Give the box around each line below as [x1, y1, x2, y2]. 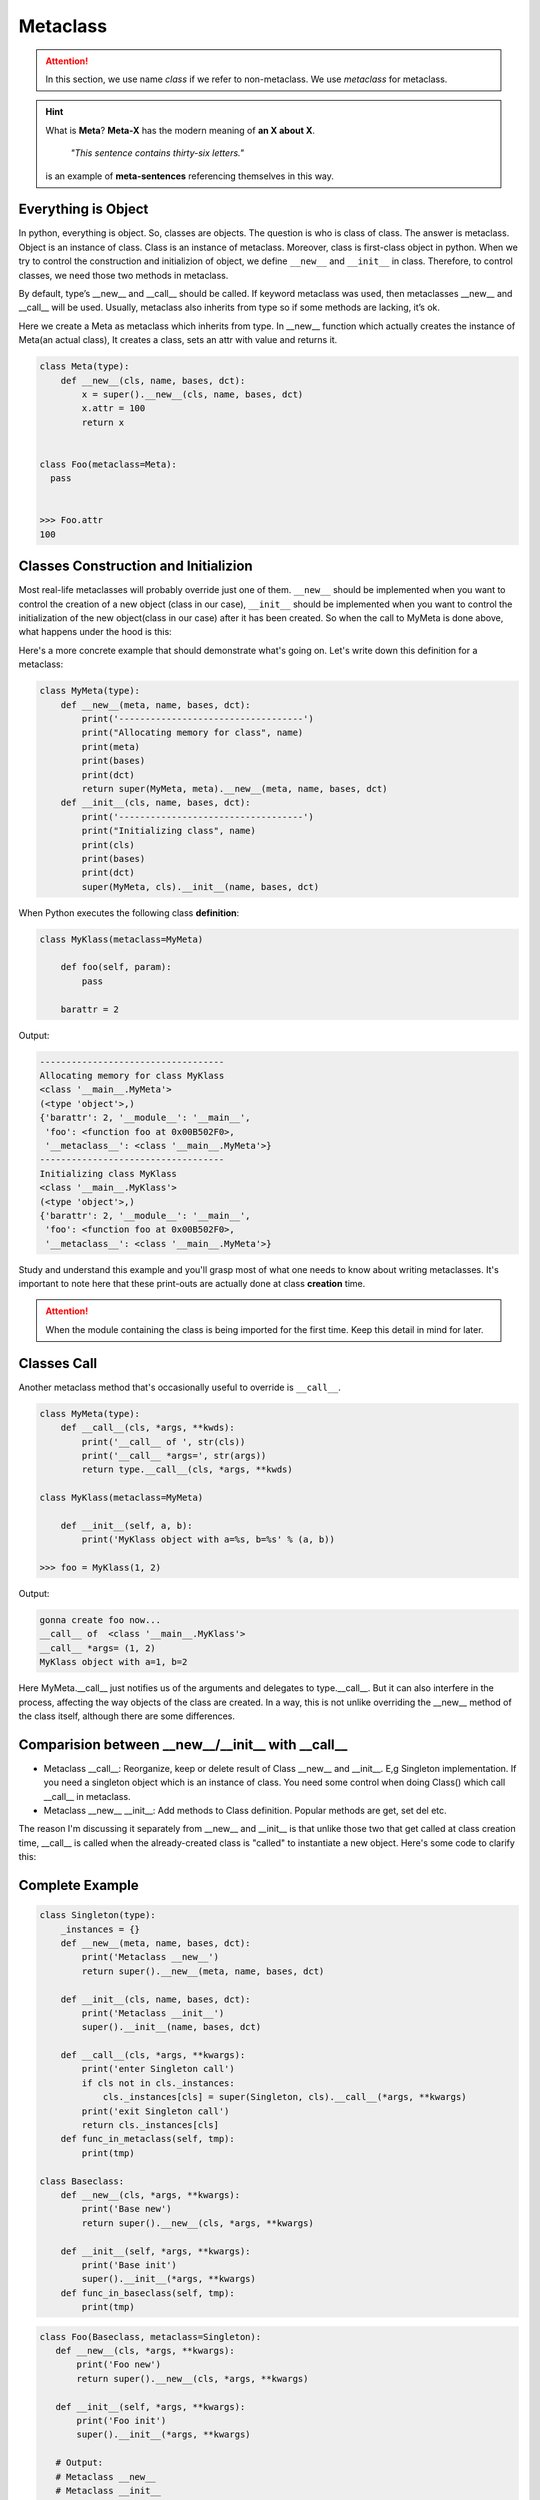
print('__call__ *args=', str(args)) [81, 1450, 267, 1461]
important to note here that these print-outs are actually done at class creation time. [18, 1278, 366, 1290]
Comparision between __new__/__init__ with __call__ [18, 1736, 348, 1753]
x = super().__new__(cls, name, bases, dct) [81, 388, 304, 400]
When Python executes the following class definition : [18, 906, 240, 919]
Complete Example [18, 1877, 139, 1894]
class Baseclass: [39, 2175, 125, 2187]
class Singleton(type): [39, 1910, 157, 1921]
